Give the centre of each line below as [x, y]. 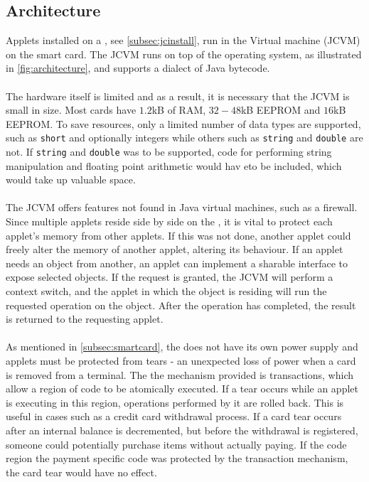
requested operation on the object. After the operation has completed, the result [181, 305]
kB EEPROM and [280, 110]
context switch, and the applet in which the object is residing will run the [166, 291]
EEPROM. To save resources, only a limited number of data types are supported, [183, 123]
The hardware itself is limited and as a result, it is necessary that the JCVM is [178, 96]
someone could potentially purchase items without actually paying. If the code [176, 444]
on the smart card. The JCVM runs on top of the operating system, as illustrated [184, 54]
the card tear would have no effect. [81, 472]
